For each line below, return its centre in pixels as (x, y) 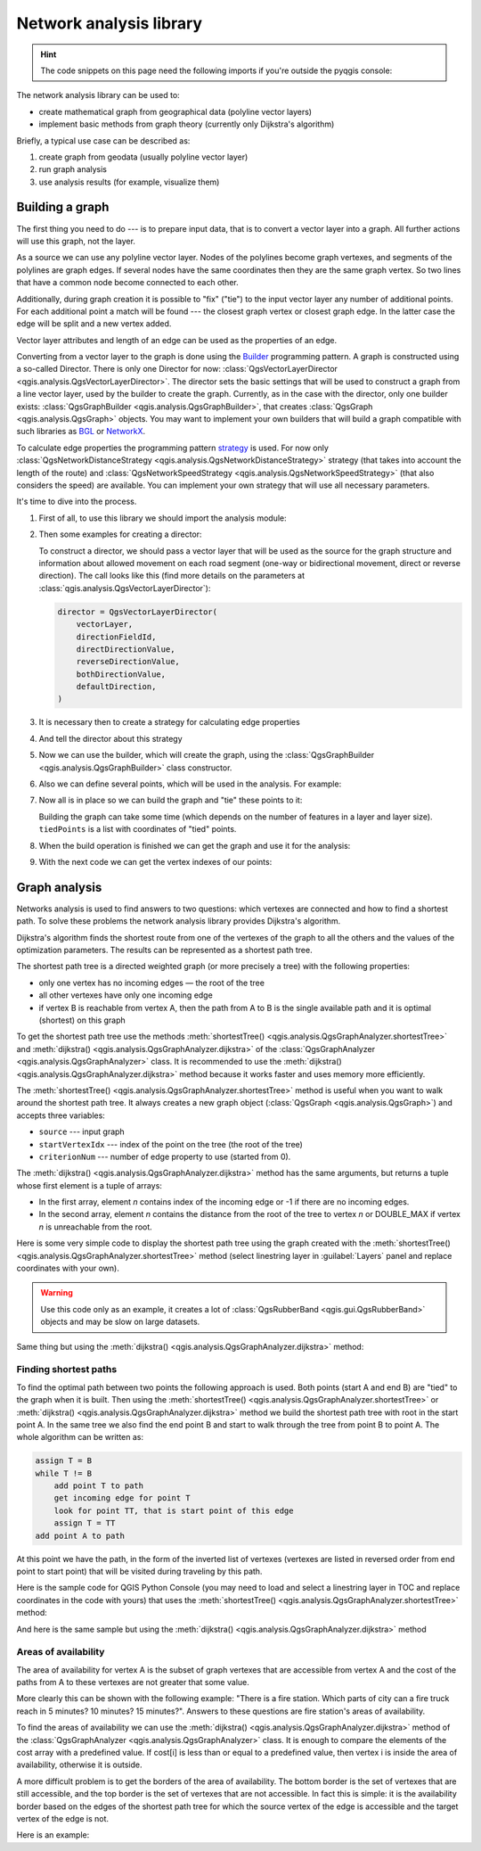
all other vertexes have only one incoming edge (126, 995)
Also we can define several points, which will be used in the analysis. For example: (190, 784)
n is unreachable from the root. (96, 1227)
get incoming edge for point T (122, 1498)
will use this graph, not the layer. (76, 241)
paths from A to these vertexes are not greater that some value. (133, 1682)
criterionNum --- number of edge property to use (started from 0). (165, 1156)
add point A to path (80, 1535)
